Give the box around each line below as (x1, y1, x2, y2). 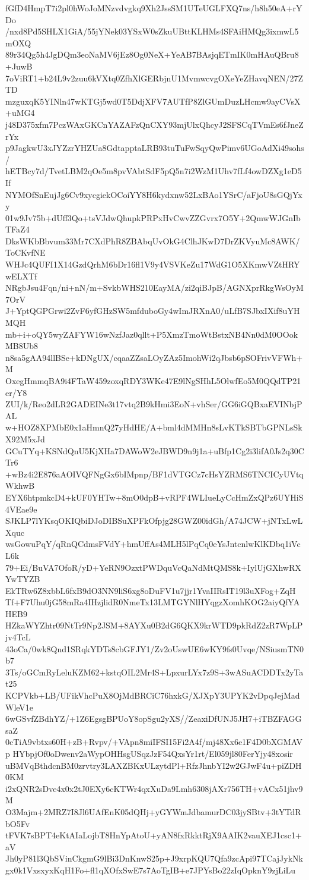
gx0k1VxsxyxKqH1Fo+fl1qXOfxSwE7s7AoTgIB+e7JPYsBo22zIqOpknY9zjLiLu (5, 863, 296, 876)
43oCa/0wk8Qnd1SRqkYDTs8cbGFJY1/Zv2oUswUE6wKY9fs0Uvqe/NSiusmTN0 (5, 642, 304, 655)
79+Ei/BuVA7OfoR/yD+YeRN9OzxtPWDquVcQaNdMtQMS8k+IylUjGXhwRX (5, 561, 301, 573)
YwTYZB (5, 573, 40, 585)
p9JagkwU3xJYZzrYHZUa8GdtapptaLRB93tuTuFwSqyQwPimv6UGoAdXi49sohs (5, 142, 304, 154)
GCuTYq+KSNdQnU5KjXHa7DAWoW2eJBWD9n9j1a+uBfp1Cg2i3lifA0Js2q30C (5, 444, 304, 457)
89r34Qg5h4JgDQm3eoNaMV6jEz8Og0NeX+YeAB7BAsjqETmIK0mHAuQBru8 (5, 48, 299, 61)
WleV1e (5, 700, 34, 713)
